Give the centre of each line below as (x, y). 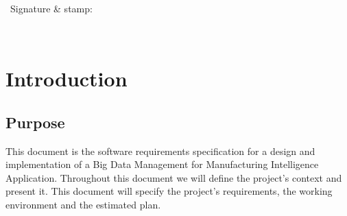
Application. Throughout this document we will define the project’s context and (174, 177)
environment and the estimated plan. (83, 204)
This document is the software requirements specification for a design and (160, 151)
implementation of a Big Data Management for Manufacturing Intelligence (162, 164)
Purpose (35, 122)
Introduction (67, 79)
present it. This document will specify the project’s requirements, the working (169, 191)
